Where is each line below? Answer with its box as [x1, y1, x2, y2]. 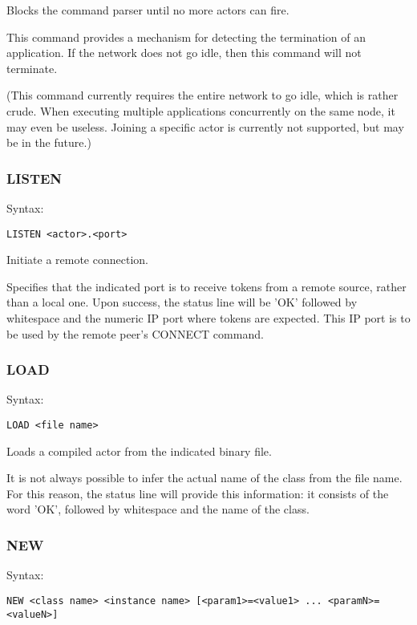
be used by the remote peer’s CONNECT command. [6, 325, 264, 342]
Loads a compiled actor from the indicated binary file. [6, 442, 272, 459]
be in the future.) [6, 134, 91, 151]
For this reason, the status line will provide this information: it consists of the [6, 485, 389, 501]
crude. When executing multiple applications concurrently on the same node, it [6, 102, 395, 119]
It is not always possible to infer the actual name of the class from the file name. [6, 469, 403, 486]
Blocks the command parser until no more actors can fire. [6, 2, 289, 18]
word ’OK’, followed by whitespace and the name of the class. [6, 501, 310, 517]
